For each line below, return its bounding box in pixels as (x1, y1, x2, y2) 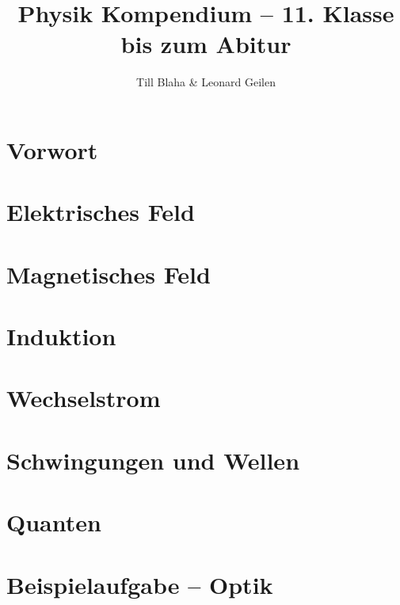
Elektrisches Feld (6, 196, 195, 228)
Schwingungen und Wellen (6, 443, 300, 476)
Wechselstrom (6, 382, 161, 414)
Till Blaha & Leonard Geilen (136, 74, 276, 90)
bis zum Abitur (120, 28, 291, 60)
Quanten (6, 506, 101, 538)
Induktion (6, 320, 116, 352)
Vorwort (6, 133, 98, 166)
